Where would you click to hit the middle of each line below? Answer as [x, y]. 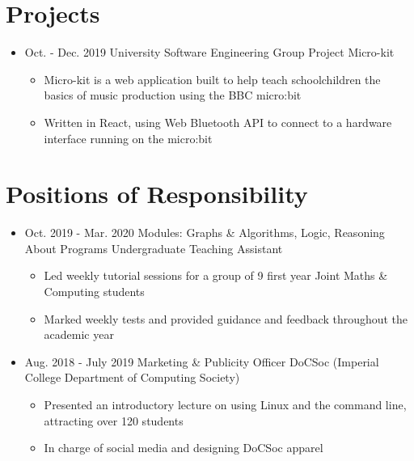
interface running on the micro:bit [128, 138]
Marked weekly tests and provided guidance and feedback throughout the [226, 318]
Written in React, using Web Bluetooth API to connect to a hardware [218, 122]
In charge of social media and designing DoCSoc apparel [184, 448]
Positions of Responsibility [157, 194]
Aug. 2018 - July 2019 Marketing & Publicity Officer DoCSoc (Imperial [202, 361]
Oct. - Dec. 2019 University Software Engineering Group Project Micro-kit [209, 52]
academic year [79, 334]
